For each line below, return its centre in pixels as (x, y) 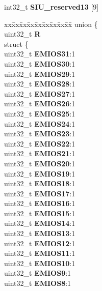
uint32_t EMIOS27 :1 (40, 93)
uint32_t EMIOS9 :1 (38, 273)
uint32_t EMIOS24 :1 (40, 123)
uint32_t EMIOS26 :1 (40, 104)
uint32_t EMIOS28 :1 (40, 84)
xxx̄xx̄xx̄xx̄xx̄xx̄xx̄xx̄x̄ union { (51, 24)
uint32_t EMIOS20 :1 (40, 163)
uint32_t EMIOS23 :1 (40, 134)
